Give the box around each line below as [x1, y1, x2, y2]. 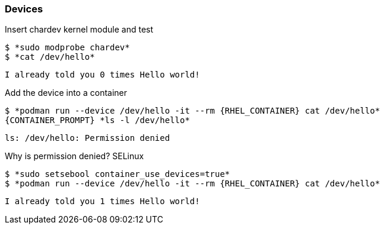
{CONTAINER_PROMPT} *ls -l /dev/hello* [5, 115, 190, 125]
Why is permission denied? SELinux [5, 151, 144, 162]
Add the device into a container [5, 88, 128, 98]
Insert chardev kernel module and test [5, 24, 154, 35]
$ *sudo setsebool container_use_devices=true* [5, 169, 230, 179]
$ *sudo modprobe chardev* [5, 43, 130, 53]
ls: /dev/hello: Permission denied [5, 133, 170, 143]
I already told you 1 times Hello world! [5, 196, 200, 207]
